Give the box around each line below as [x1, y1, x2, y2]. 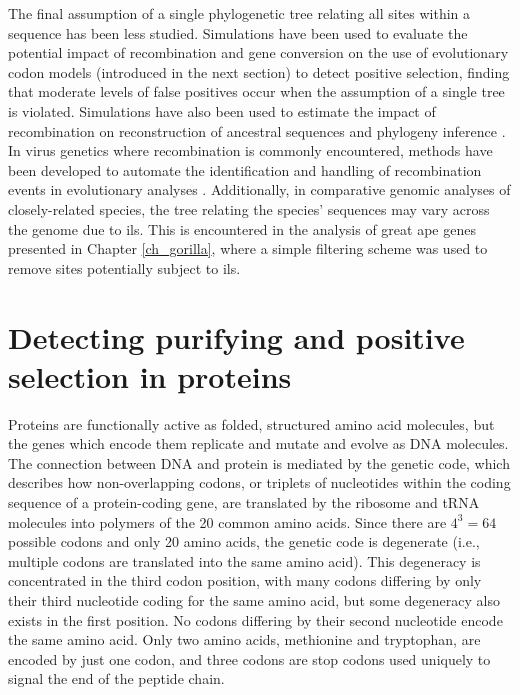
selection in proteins [8, 355, 292, 396]
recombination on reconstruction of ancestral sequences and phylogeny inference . [8, 120, 506, 141]
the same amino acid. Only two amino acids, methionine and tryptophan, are [8, 629, 481, 650]
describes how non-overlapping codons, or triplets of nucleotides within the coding [8, 472, 511, 493]
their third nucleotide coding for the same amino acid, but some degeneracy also [8, 589, 500, 610]
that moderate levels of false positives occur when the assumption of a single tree [8, 81, 505, 102]
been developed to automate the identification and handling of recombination [8, 159, 482, 180]
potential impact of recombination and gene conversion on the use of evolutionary [8, 42, 509, 63]
